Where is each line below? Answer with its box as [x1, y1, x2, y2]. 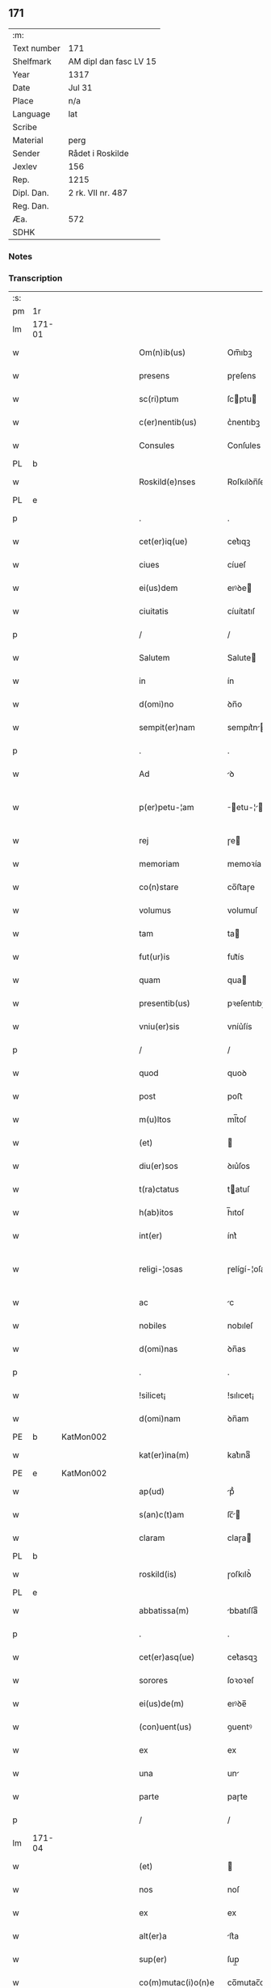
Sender [12, 147, 40, 158]
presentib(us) [138, 998, 191, 1009]
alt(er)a [138, 1931, 168, 1942]
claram [138, 1532, 165, 1543]
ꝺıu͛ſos [227, 1160, 251, 1171]
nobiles [138, 1320, 167, 1332]
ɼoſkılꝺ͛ [227, 1568, 252, 1580]
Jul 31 [68, 82, 93, 93]
